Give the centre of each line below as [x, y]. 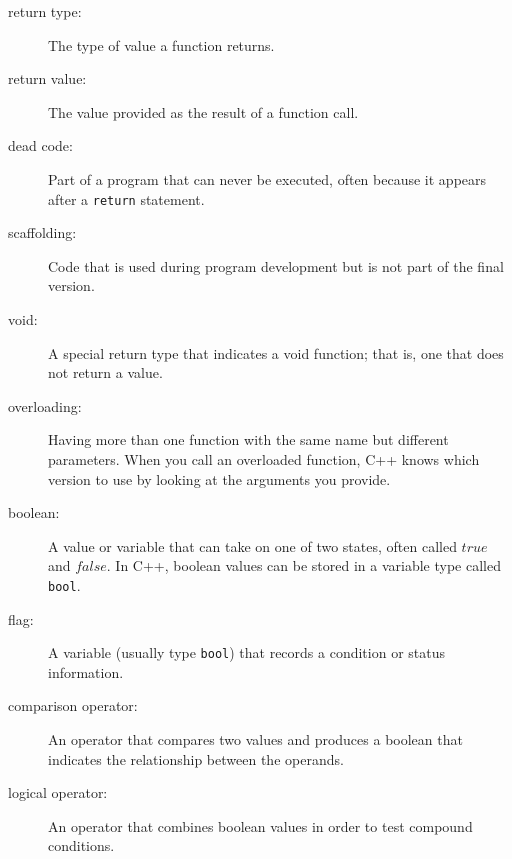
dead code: [40, 145]
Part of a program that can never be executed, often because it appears [267, 178]
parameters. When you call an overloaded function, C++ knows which [264, 458]
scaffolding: [42, 232]
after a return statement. [126, 198]
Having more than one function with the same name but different [248, 439]
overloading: [45, 405]
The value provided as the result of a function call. [203, 111]
